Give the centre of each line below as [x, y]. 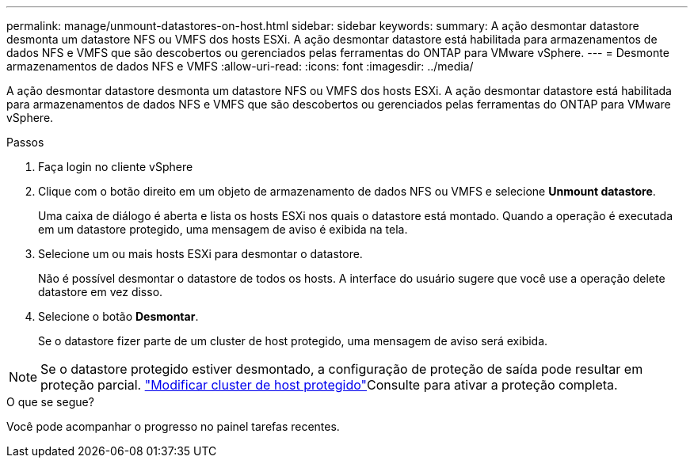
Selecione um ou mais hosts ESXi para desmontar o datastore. [200, 254]
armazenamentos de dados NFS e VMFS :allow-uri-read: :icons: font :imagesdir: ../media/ [240, 66]
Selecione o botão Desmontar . [118, 316]
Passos [25, 142]
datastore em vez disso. [101, 292]
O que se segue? [50, 402]
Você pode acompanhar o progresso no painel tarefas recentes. [173, 426]
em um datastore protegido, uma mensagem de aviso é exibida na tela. [223, 229]
